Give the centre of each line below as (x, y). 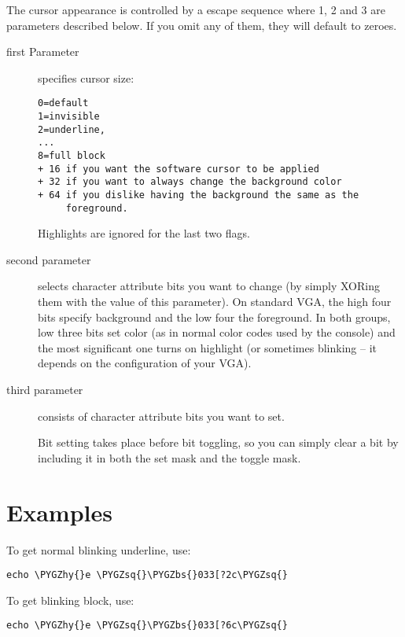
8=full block (72, 156)
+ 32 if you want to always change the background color (190, 182)
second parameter (49, 259)
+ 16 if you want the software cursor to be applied (179, 169)
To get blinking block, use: (70, 600)
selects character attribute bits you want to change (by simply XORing (209, 286)
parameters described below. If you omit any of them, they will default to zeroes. (202, 25)
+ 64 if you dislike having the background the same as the (199, 195)
